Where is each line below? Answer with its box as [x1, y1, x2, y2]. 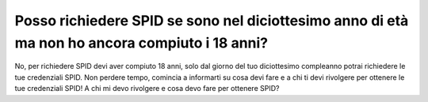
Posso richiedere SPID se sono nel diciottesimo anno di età [14, 12, 409, 29]
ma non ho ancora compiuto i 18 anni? [14, 34, 269, 51]
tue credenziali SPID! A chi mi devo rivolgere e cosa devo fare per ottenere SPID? [14, 84, 280, 93]
